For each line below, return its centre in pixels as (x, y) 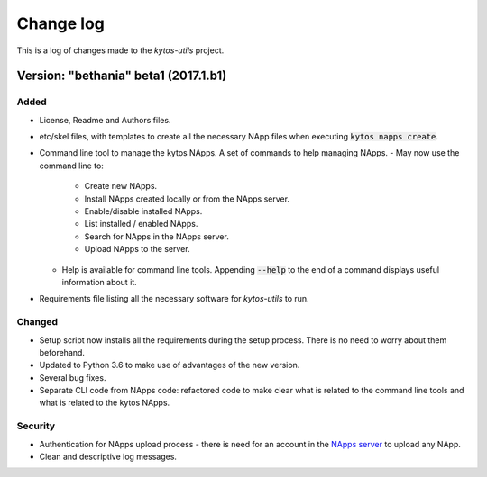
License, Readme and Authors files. (105, 120)
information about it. (99, 282)
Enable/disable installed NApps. (143, 211)
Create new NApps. (121, 186)
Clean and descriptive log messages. (108, 457)
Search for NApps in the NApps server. (156, 236)
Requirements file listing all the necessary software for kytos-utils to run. (175, 299)
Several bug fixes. (73, 377)
